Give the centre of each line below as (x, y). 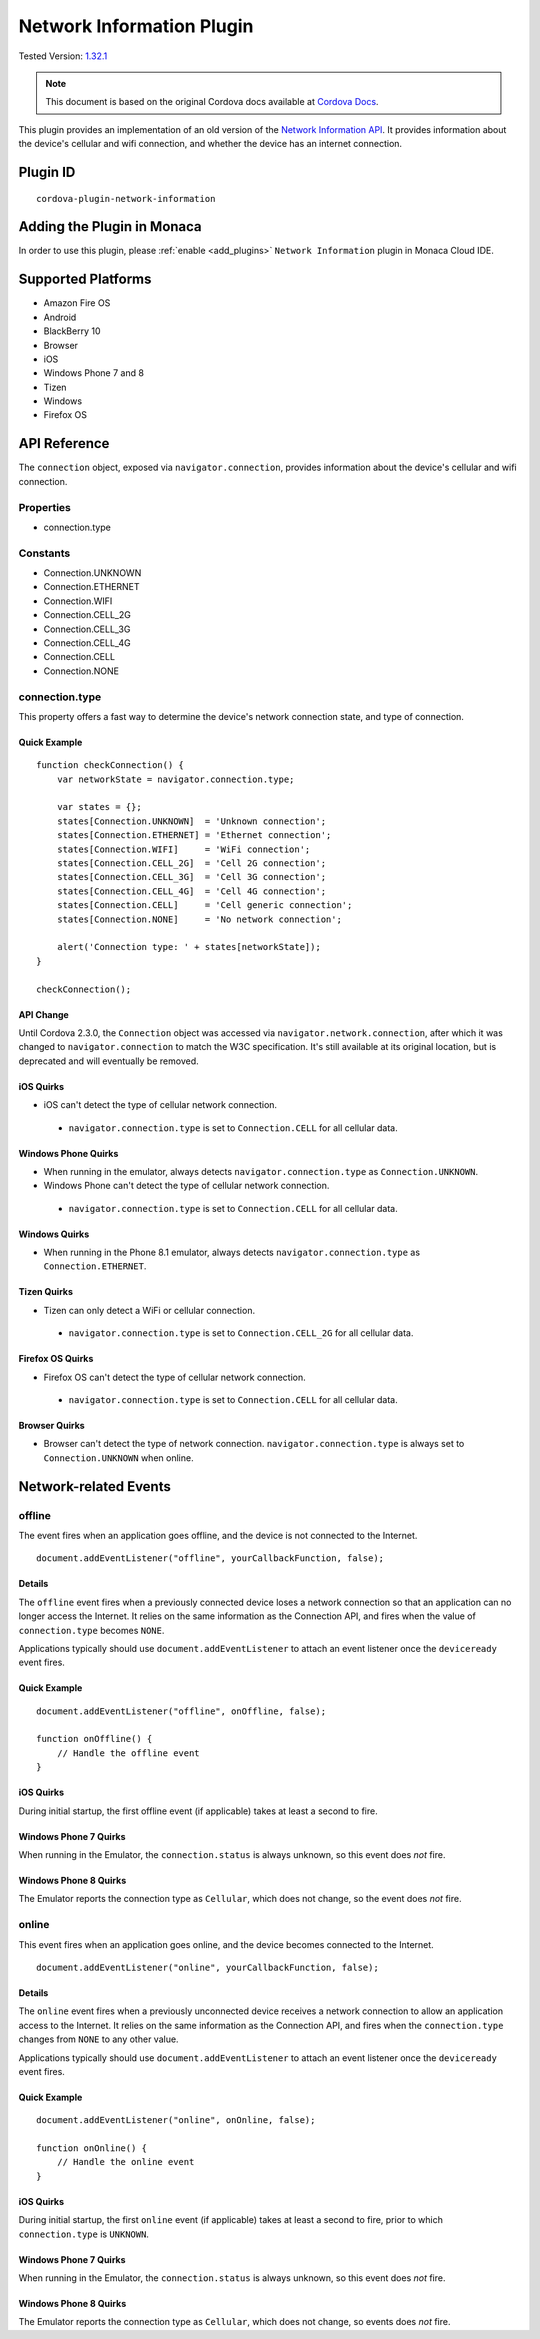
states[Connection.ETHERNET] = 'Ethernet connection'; (194, 835)
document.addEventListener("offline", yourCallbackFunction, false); (210, 1558)
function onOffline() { (94, 1739)
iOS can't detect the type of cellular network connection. (160, 1105)
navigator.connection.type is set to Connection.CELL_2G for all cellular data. (241, 1333)
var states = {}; (99, 807)
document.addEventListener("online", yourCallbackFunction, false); (207, 1967)
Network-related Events (95, 1486)
